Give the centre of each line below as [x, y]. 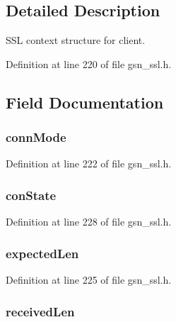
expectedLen [42, 253]
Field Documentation [85, 102]
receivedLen [40, 311]
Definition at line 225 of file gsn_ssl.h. [89, 280]
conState [31, 195]
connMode [36, 137]
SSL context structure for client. [76, 40]
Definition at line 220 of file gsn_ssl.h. [89, 63]
